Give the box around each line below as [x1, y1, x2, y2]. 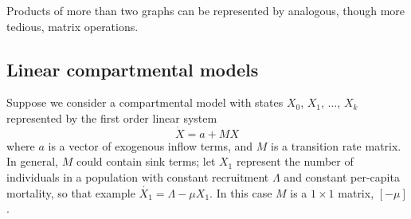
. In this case [209, 184, 272, 201]
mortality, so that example [6, 184, 135, 201]
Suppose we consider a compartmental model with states [6, 94, 284, 111]
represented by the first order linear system [6, 109, 217, 126]
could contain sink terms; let [76, 153, 216, 170]
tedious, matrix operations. [6, 18, 139, 34]
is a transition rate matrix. [271, 137, 401, 154]
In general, [6, 153, 58, 170]
